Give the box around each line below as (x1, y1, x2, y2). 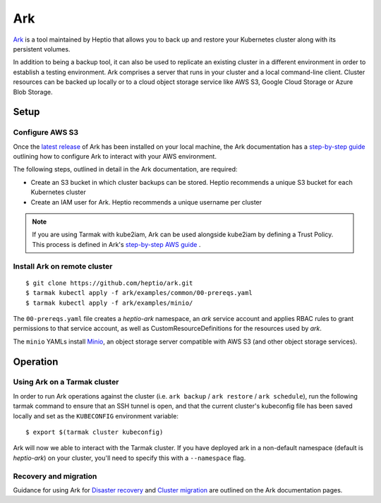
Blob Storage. (13, 87, 53, 96)
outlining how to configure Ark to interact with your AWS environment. (13, 152, 217, 161)
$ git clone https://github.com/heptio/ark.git (25, 279, 193, 287)
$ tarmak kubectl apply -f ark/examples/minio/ (25, 298, 193, 307)
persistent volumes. (13, 44, 71, 53)
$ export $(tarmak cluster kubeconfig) (25, 428, 164, 437)
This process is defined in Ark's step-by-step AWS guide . (32, 240, 201, 248)
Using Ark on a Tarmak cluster (13, 377, 119, 387)
